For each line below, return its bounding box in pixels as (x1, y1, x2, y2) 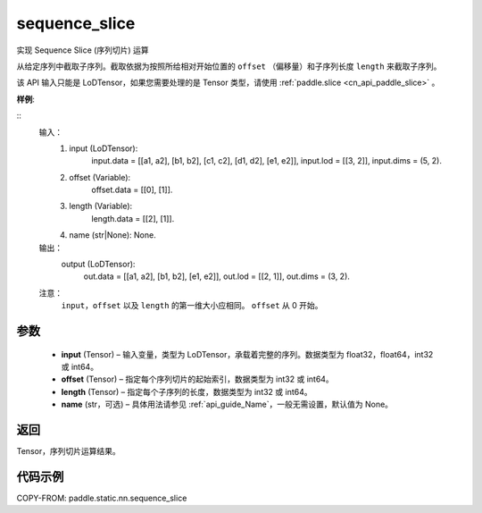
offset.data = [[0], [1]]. (91, 184, 173, 196)
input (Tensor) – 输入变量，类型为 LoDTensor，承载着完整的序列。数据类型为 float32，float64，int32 (61, 349, 434, 359)
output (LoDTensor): (61, 259, 136, 270)
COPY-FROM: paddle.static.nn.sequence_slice (16, 492, 187, 503)
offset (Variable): (69, 172, 131, 182)
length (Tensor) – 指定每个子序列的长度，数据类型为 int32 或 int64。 (61, 386, 312, 397)
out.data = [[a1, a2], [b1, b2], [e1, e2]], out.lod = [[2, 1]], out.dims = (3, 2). (83, 271, 350, 282)
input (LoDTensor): (69, 143, 138, 154)
